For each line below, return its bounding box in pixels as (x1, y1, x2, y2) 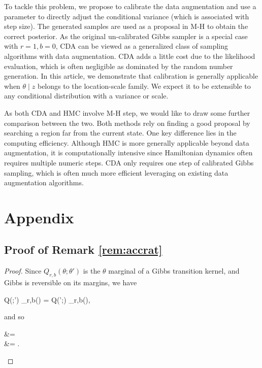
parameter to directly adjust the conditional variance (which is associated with (4, 11, 249, 21)
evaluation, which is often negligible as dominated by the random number (4, 60, 233, 71)
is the (83, 265, 101, 276)
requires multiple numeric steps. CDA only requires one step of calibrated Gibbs (4, 157, 254, 168)
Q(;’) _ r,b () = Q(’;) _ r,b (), (4, 294, 90, 305)
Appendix (4, 207, 74, 227)
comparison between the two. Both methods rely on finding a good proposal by (4, 117, 250, 128)
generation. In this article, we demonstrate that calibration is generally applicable (4, 71, 258, 81)
